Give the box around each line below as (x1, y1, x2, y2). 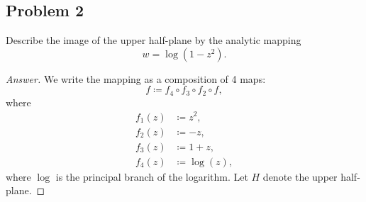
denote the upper (262, 169, 338, 184)
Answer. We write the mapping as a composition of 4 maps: (6, 71, 266, 86)
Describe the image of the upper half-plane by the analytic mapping (6, 33, 301, 47)
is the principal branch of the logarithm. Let (55, 169, 248, 184)
